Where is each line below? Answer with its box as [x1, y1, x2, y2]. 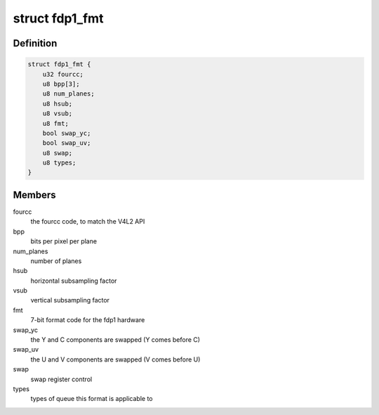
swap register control [30, 375, 93, 383]
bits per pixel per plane [30, 237, 98, 245]
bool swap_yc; [42, 129, 91, 137]
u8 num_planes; [42, 90, 95, 98]
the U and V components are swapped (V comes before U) [30, 355, 201, 364]
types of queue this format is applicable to [30, 395, 153, 403]
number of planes [30, 257, 82, 265]
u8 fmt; [42, 120, 69, 127]
